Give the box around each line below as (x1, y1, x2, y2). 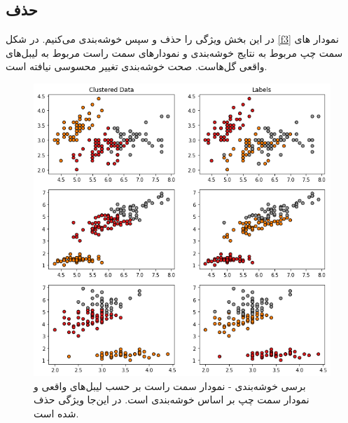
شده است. (34, 405, 79, 420)
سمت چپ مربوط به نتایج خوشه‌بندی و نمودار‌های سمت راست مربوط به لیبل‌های (6, 45, 343, 60)
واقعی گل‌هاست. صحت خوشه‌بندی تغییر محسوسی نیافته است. (6, 59, 267, 74)
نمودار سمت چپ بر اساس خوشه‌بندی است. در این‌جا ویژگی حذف (34, 392, 309, 407)
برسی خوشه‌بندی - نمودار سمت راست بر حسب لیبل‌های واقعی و (34, 378, 306, 393)
